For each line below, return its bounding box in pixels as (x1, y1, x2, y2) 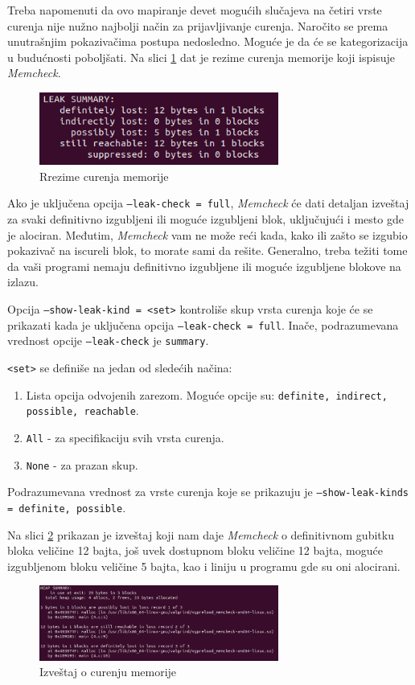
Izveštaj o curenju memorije (39, 663, 177, 680)
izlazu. (7, 273, 39, 290)
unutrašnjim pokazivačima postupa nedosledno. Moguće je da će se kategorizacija (7, 33, 409, 50)
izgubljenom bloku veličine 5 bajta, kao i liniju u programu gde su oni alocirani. (7, 557, 401, 574)
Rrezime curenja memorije (39, 167, 169, 184)
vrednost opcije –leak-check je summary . (7, 332, 209, 349)
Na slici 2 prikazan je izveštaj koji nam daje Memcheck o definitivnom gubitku (7, 526, 394, 543)
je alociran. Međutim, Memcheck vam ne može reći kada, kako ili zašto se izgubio (7, 226, 408, 243)
